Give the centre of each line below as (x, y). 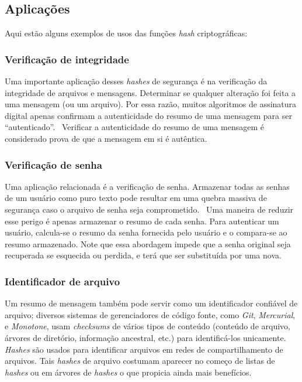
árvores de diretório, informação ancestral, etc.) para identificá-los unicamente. (145, 337)
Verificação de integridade (67, 59)
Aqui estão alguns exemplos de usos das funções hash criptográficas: (126, 33)
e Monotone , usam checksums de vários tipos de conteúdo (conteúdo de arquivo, (147, 326)
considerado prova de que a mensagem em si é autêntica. (106, 138)
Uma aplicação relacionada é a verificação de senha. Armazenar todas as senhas (147, 186)
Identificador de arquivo (63, 281)
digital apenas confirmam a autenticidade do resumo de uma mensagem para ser (148, 115)
